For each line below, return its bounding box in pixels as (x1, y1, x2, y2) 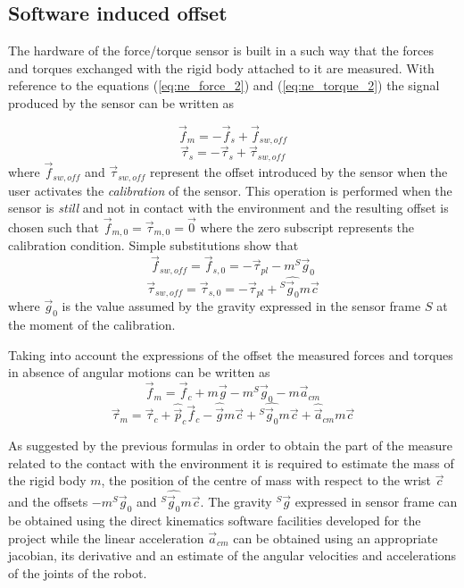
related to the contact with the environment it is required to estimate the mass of (8, 453, 454, 472)
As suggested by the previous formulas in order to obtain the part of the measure (8, 436, 453, 455)
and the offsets (8, 492, 88, 511)
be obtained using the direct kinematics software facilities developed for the (8, 511, 421, 530)
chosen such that (8, 218, 100, 236)
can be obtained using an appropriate (233, 528, 438, 547)
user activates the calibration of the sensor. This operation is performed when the (8, 181, 452, 199)
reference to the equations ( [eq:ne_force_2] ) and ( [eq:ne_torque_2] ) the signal (8, 76, 440, 95)
